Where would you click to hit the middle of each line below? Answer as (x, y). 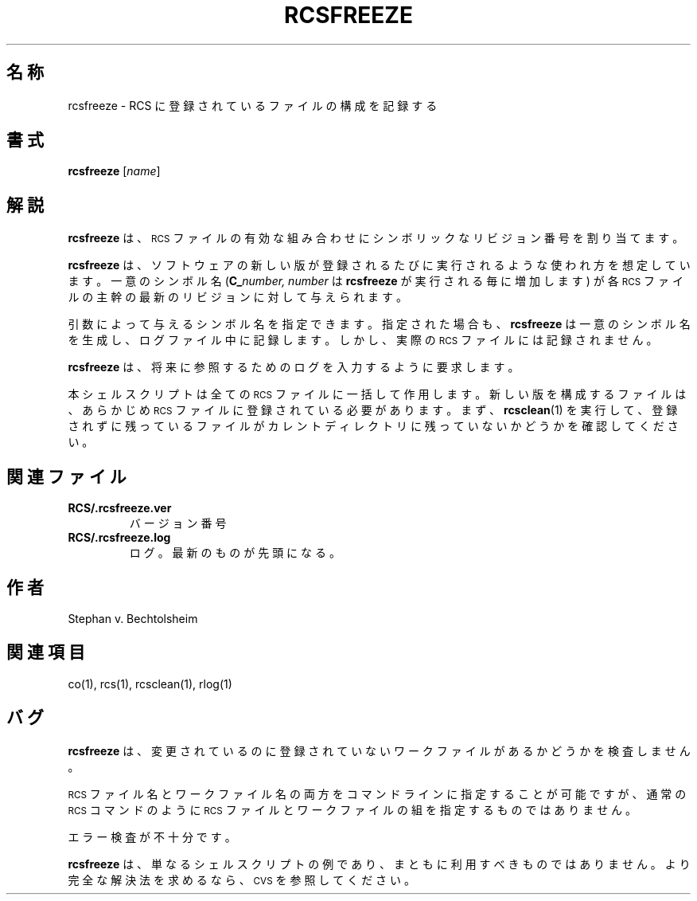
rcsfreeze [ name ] (114, 171)
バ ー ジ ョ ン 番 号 (178, 523)
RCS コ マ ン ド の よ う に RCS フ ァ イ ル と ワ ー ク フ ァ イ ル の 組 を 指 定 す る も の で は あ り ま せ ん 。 (352, 809)
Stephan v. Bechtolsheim (133, 618)
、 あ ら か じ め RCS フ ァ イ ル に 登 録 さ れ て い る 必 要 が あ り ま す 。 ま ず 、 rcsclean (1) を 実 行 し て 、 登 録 (373, 410)
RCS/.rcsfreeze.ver (120, 508)
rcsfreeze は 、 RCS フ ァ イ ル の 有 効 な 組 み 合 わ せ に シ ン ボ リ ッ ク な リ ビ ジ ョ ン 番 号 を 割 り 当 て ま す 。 (376, 238)
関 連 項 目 (46, 652)
